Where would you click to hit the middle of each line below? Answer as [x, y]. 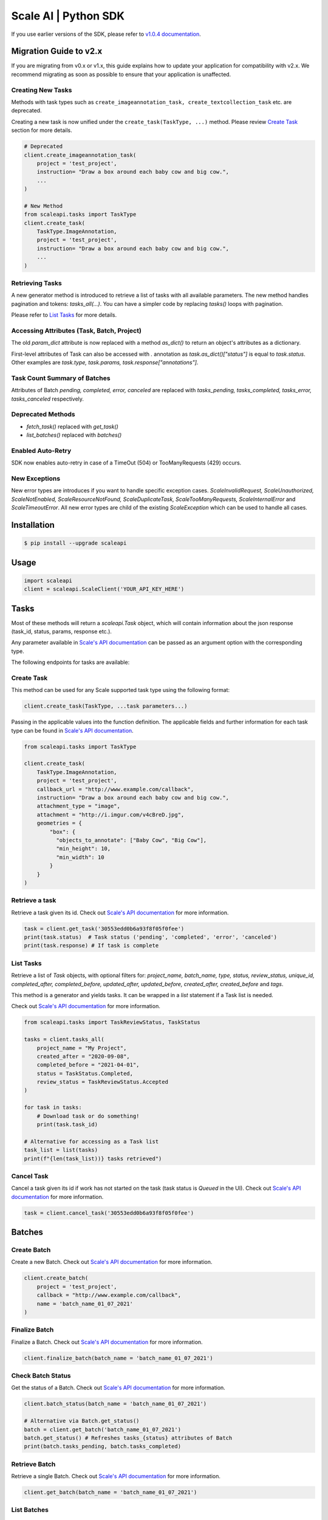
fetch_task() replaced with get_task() [72, 426]
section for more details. [42, 130]
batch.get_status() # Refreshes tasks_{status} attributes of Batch [128, 1438]
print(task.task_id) [67, 1124]
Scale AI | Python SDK [68, 16]
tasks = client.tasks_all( [64, 1039]
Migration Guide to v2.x [57, 51]
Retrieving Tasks [36, 283]
